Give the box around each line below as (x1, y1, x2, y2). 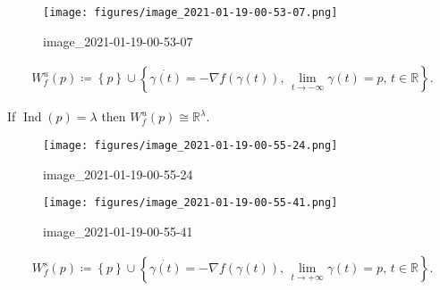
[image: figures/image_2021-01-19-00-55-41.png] (43, 196, 338, 210)
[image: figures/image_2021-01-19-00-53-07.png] (43, 6, 338, 19)
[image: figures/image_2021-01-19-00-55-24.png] (43, 138, 338, 152)
